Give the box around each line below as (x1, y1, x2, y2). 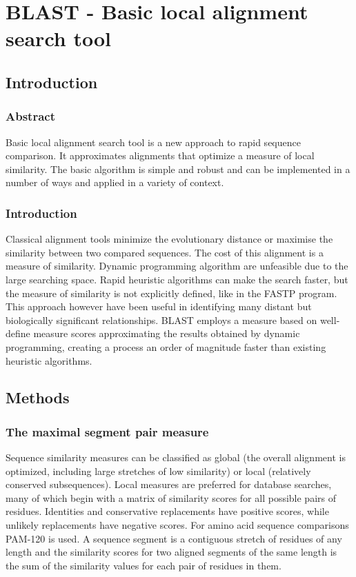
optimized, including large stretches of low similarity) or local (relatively (6, 463, 311, 478)
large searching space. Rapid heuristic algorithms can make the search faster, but (6, 272, 348, 286)
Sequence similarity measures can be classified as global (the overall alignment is (6, 450, 346, 465)
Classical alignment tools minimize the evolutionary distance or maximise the (6, 232, 333, 246)
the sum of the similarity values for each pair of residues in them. (6, 558, 281, 572)
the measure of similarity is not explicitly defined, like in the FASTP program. (6, 285, 337, 300)
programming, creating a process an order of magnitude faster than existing (6, 339, 326, 354)
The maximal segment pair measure (6, 423, 209, 440)
